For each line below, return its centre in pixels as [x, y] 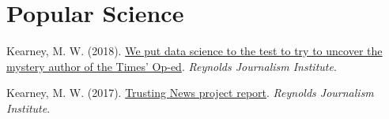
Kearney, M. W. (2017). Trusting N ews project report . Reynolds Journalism [190, 93]
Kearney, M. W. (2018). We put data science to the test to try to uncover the [194, 51]
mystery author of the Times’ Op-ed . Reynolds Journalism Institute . [172, 66]
